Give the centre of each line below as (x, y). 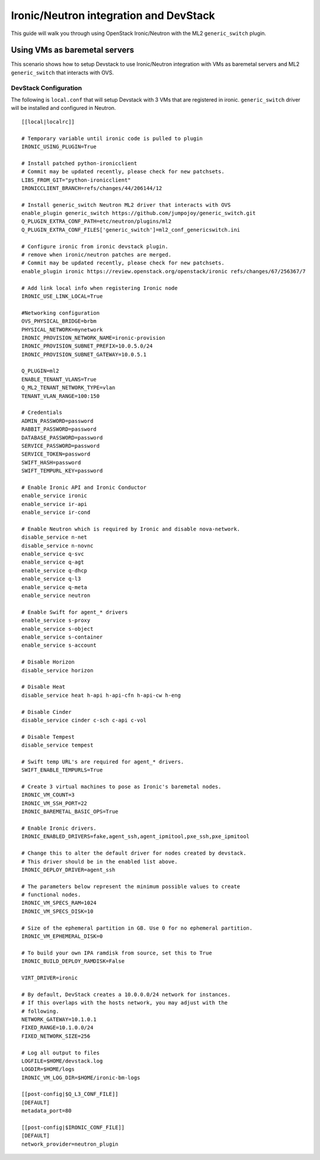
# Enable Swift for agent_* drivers (75, 612)
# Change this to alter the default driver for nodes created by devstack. (134, 853)
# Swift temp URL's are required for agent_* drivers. (103, 761)
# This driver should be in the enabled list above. (100, 862)
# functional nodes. (51, 895)
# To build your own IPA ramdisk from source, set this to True (117, 953)
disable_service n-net (55, 537)
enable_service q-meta (55, 587)
